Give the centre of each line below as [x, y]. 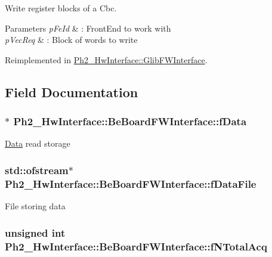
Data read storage [38, 143]
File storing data [35, 206]
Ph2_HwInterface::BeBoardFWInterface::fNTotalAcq [136, 246]
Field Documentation [72, 92]
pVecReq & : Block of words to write [71, 40]
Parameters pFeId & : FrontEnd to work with [88, 28]
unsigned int [35, 232]
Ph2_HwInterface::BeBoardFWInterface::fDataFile [131, 183]
